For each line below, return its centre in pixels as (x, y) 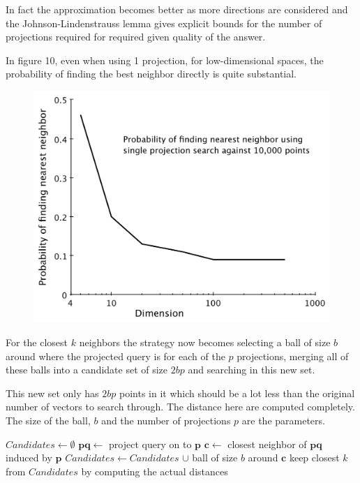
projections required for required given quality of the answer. (136, 37)
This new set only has (52, 393)
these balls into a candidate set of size (87, 370)
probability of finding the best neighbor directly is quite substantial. (151, 74)
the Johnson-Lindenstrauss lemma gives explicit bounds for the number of (164, 23)
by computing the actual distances (155, 471)
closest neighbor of (267, 444)
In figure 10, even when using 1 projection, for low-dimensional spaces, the (165, 60)
